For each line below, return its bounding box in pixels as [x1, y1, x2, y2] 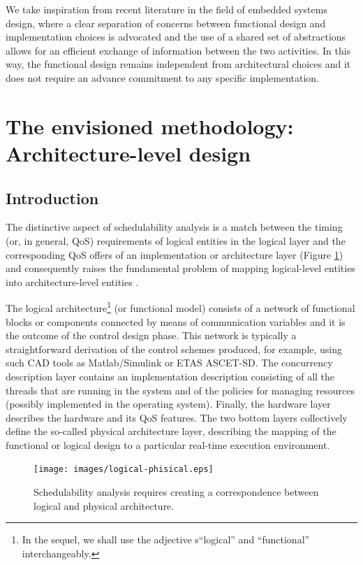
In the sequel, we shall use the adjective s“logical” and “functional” [22, 532, 310, 547]
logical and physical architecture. [34, 498, 175, 513]
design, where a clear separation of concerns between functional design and [6, 15, 326, 30]
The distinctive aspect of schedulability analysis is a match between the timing [6, 220, 343, 234]
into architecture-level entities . [6, 274, 139, 289]
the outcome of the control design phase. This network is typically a [6, 328, 297, 343]
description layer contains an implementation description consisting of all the [6, 369, 335, 383]
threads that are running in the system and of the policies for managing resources [6, 382, 355, 397]
